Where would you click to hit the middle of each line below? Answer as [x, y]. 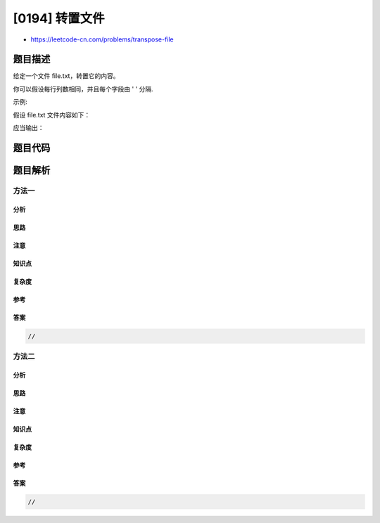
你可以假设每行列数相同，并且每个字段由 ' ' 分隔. [83, 89]
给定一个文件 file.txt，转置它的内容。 [66, 76]
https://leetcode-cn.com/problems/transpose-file [102, 39]
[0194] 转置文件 [59, 18]
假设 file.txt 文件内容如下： [52, 115]
